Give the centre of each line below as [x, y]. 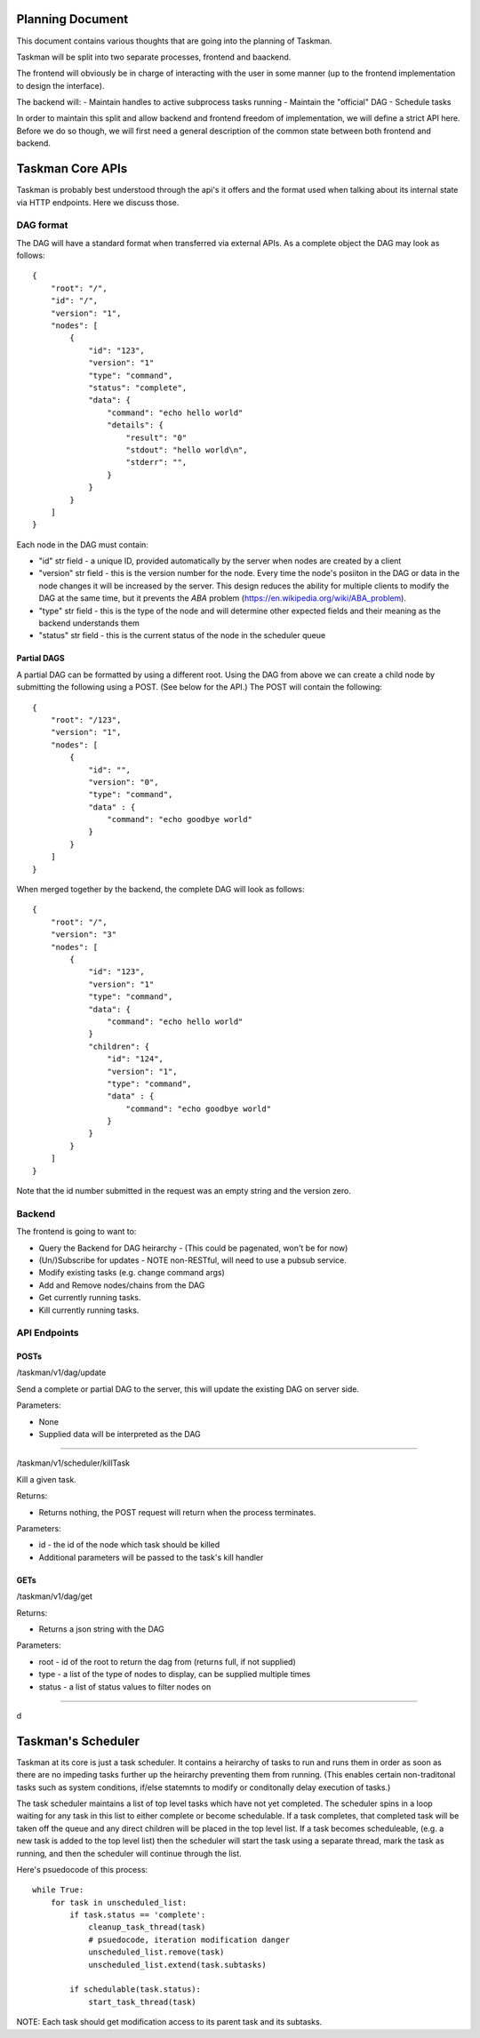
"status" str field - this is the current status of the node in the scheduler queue [182, 635]
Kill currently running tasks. [89, 1310]
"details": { [136, 425]
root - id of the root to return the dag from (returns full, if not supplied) [168, 1661]
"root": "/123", [86, 719]
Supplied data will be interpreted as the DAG [120, 1435]
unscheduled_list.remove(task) [156, 1952]
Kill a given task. [47, 1479]
